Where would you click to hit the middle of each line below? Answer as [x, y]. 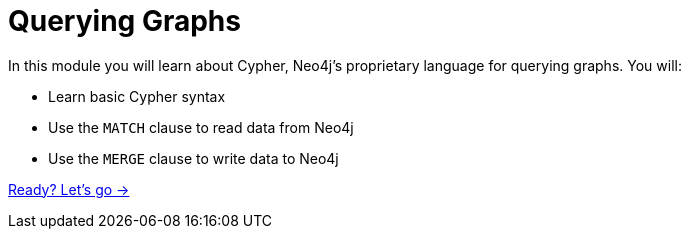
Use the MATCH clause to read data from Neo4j [201, 127]
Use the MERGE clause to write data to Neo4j [193, 158]
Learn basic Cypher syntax [137, 96]
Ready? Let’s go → [69, 189]
